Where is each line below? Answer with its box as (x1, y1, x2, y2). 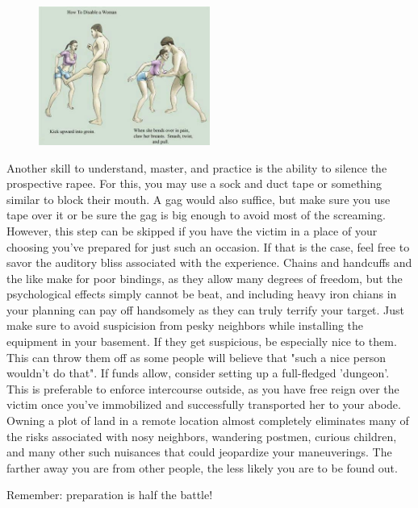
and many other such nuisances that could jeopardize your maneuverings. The (6, 443, 392, 460)
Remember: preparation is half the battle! (6, 486, 213, 503)
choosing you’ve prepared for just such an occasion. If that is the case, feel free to (6, 238, 410, 255)
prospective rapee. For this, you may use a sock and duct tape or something (6, 175, 382, 192)
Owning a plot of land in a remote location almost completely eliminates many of (6, 412, 409, 429)
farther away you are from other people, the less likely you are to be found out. (6, 459, 398, 476)
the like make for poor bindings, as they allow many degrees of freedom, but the (6, 269, 403, 286)
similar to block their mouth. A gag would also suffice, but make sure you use (6, 190, 391, 207)
